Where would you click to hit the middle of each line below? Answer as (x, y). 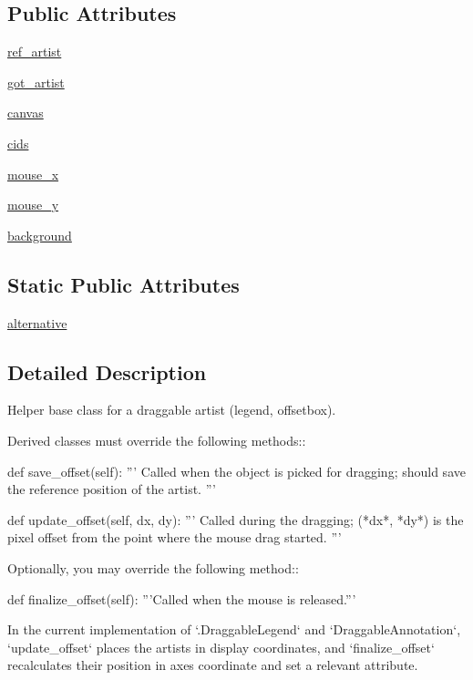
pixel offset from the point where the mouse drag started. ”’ (175, 537)
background (40, 235)
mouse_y (33, 205)
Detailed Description (107, 371)
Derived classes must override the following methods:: (157, 440)
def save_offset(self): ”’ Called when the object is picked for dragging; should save (236, 471)
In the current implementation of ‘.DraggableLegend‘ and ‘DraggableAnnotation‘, (234, 629)
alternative (37, 322)
